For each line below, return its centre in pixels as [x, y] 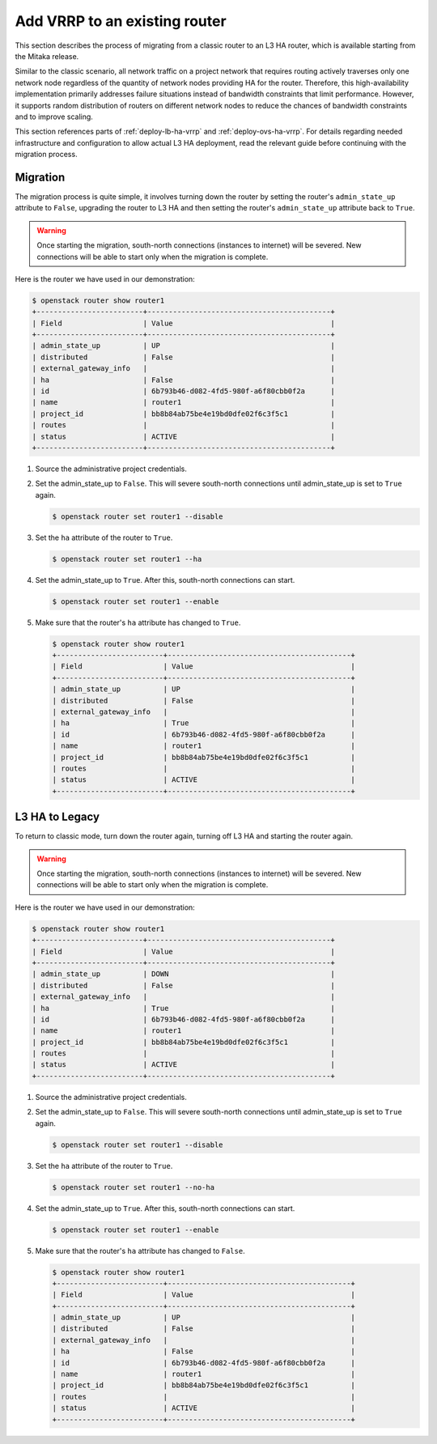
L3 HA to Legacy [57, 817]
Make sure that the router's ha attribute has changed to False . [140, 1251]
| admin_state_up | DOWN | [184, 974]
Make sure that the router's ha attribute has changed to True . [138, 622]
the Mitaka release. [47, 56]
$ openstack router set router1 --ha [127, 559]
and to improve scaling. [54, 117]
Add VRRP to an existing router [121, 21]
